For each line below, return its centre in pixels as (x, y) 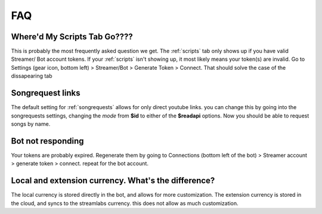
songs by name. (31, 124)
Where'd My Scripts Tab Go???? (72, 37)
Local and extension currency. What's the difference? (113, 181)
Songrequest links (46, 93)
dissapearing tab (32, 76)
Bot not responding (47, 141)
